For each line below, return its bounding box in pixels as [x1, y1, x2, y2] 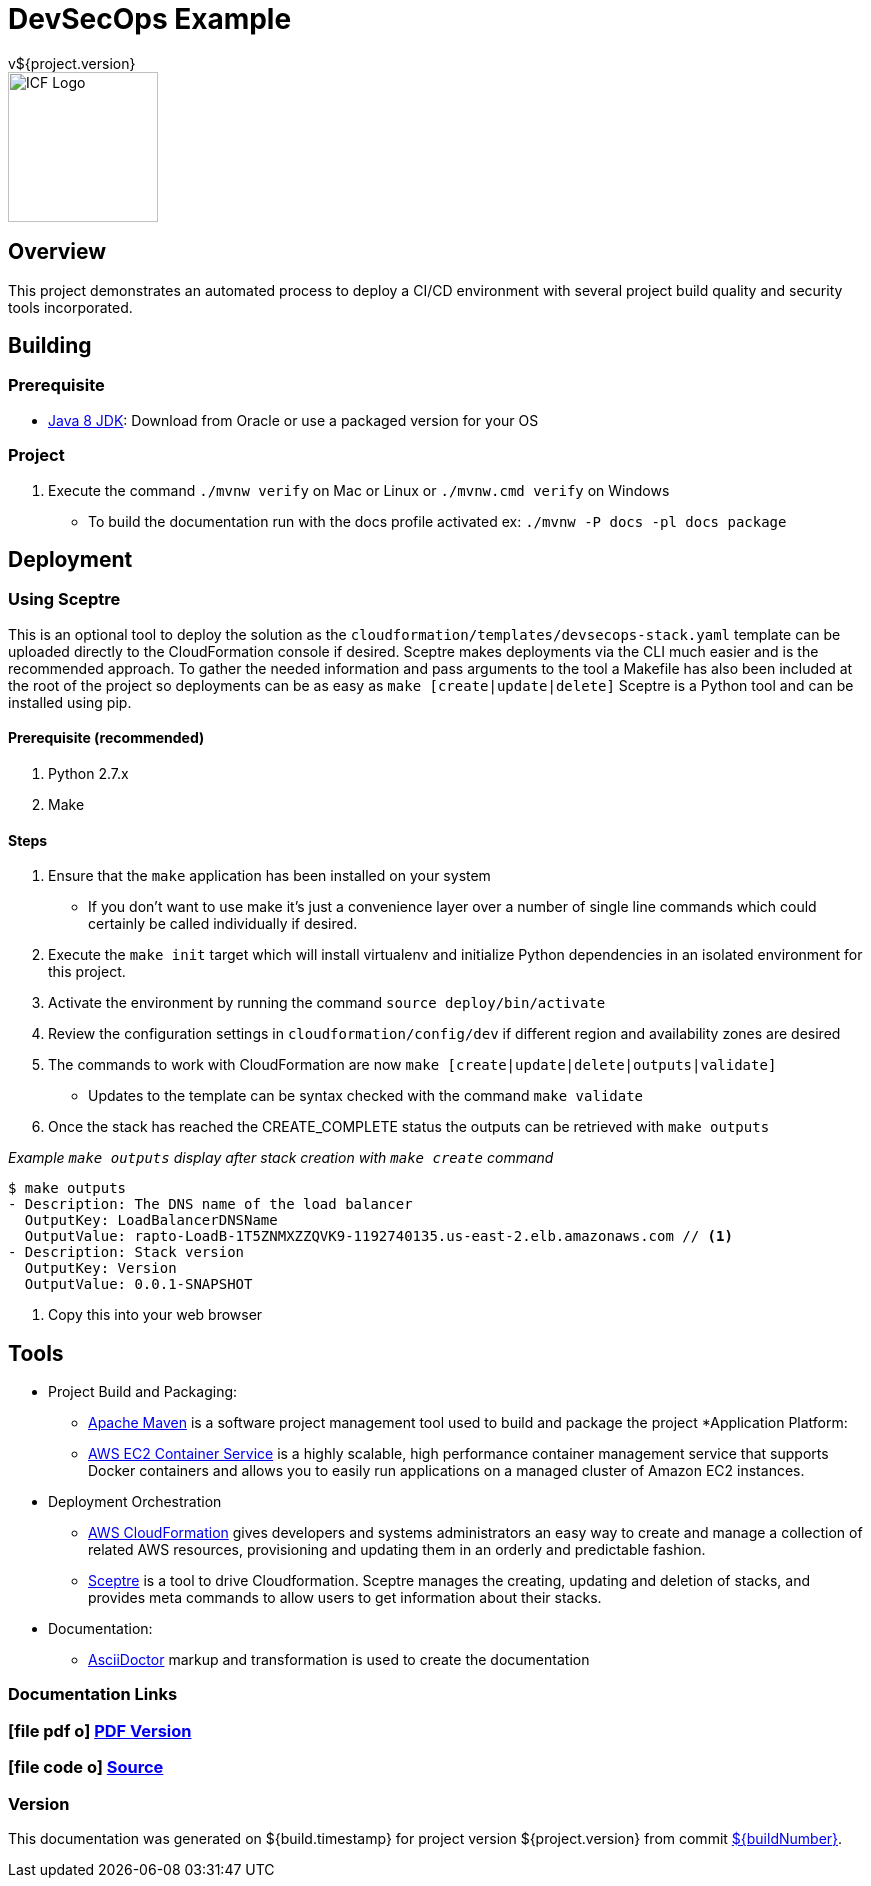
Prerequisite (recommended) [8, 729, 205, 747]
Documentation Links [8, 1684, 178, 1705]
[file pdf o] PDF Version [8, 1720, 192, 1741]
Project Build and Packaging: [48, 1383, 238, 1401]
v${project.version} [8, 54, 136, 72]
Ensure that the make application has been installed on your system [48, 867, 491, 885]
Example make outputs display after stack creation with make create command [8, 1149, 554, 1167]
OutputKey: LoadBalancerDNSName [24, 1212, 278, 1229]
